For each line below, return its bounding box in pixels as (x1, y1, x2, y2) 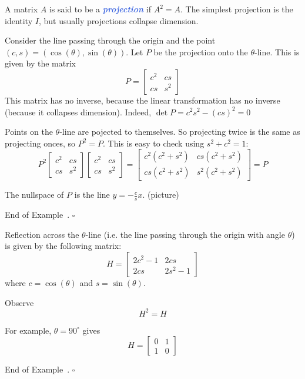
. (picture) (142, 188, 179, 201)
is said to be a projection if (49, 3, 152, 15)
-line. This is (254, 45, 300, 58)
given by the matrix (5, 57, 76, 69)
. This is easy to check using (102, 137, 205, 149)
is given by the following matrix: (5, 240, 122, 252)
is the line (74, 188, 110, 201)
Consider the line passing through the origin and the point (5, 34, 216, 46)
